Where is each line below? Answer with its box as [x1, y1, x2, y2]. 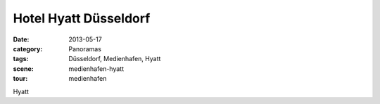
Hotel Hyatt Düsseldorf [13, 11, 151, 26]
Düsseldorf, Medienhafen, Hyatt [68, 55, 161, 63]
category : [13, 44, 43, 53]
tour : [13, 74, 28, 83]
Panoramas [68, 44, 102, 53]
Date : [13, 35, 30, 44]
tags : [13, 55, 29, 63]
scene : [13, 64, 34, 73]
